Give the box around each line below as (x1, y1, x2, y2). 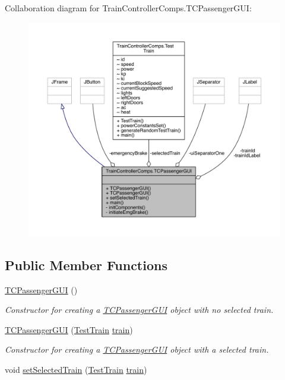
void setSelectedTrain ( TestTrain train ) (5, 363, 147, 375)
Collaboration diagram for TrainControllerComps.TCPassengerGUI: (5, 2, 252, 14)
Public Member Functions (5, 255, 167, 274)
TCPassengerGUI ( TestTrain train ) (5, 323, 133, 335)
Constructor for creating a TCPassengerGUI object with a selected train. (5, 343, 269, 356)
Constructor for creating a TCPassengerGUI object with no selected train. (5, 303, 274, 316)
